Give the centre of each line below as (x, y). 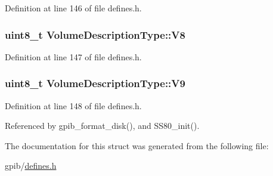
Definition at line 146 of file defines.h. (73, 8)
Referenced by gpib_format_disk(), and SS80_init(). (102, 126)
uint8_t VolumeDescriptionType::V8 (95, 34)
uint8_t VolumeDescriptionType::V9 (95, 83)
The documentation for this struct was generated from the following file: (137, 145)
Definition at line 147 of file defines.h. (73, 56)
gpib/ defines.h (31, 166)
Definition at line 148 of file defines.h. (73, 105)
